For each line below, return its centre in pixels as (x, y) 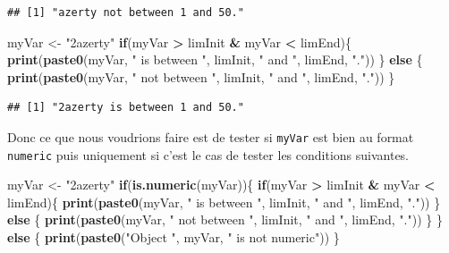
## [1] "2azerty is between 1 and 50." (126, 108)
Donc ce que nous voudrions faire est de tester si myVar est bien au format (211, 136)
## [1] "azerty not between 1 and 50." (126, 13)
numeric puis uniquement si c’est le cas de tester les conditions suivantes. (208, 154)
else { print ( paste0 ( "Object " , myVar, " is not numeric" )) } (174, 237)
